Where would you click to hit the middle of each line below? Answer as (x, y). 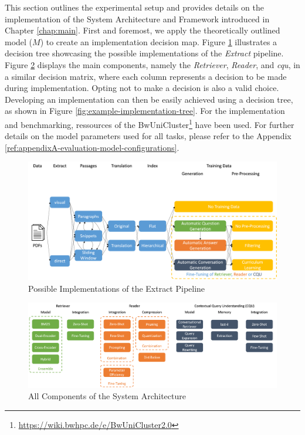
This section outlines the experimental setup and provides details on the (134, 7)
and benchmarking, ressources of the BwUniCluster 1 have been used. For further (150, 123)
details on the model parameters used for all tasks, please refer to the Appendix (148, 136)
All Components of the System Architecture (107, 396)
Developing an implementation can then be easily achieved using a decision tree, (149, 99)
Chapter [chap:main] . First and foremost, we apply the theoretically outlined (143, 30)
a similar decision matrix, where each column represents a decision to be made (146, 76)
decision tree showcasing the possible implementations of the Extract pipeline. (144, 53)
